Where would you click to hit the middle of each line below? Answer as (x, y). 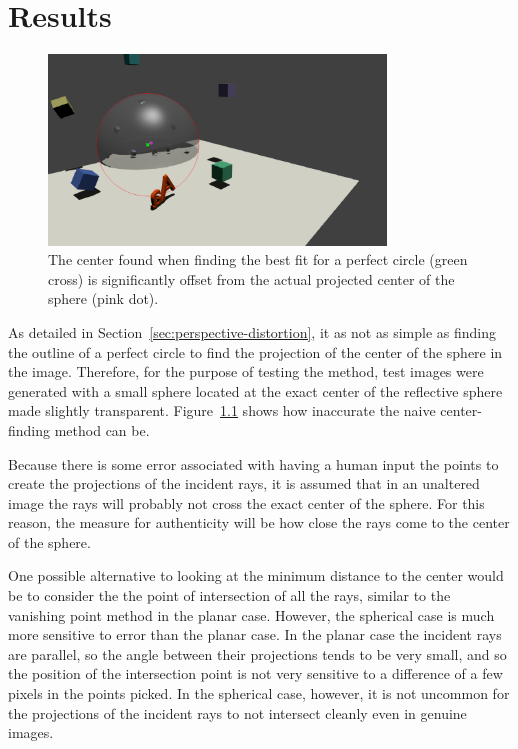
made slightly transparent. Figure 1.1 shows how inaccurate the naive (222, 410)
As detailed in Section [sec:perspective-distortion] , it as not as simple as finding (252, 331)
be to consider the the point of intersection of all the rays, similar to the (229, 595)
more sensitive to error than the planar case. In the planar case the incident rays (255, 634)
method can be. (102, 429)
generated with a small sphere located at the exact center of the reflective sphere (255, 390)
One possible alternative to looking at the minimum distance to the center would (256, 575)
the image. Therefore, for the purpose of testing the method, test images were (246, 371)
